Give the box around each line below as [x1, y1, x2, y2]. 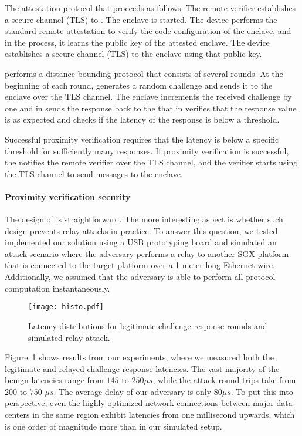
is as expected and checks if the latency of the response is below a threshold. [5, 113, 280, 126]
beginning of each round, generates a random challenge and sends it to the [5, 79, 273, 91]
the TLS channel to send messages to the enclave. [5, 167, 183, 180]
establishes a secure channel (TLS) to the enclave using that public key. [5, 48, 262, 60]
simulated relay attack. [28, 331, 110, 343]
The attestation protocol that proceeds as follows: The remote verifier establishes [5, 2, 296, 13]
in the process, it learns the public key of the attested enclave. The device [5, 36, 270, 48]
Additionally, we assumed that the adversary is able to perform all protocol [5, 271, 276, 283]
